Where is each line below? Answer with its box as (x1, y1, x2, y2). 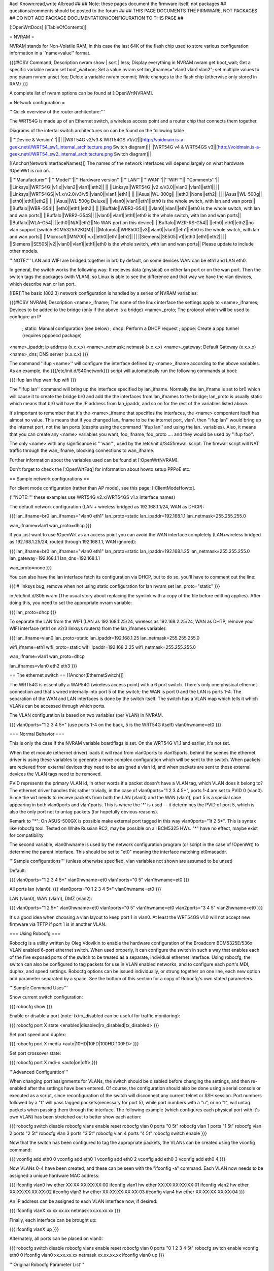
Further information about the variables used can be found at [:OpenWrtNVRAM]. (9, 457, 179, 463)
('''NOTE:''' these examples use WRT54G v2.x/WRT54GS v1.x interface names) (9, 494, 176, 500)
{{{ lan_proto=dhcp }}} (9, 609, 57, 615)
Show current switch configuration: (9, 994, 83, 1000)
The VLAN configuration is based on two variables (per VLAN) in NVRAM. (9, 712, 163, 718)
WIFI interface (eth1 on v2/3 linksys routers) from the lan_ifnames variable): (9, 625, 167, 631)
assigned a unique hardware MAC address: (9, 1172, 100, 1178)
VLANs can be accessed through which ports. (9, 703, 106, 709)
